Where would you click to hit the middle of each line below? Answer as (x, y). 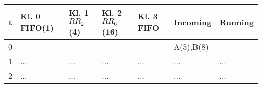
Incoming (193, 22)
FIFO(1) (37, 28)
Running (237, 22)
